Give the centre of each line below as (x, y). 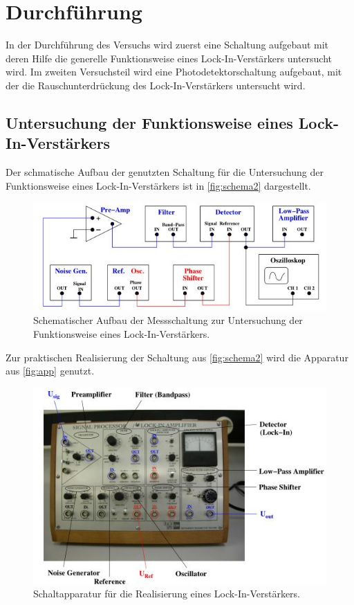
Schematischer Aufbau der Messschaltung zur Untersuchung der (168, 320)
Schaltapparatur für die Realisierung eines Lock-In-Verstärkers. (167, 594)
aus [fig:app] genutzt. (50, 371)
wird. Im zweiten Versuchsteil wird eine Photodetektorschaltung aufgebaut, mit (174, 72)
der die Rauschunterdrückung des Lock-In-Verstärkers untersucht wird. (156, 85)
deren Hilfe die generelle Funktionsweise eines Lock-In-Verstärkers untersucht (169, 58)
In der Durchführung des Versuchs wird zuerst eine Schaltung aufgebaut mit (167, 45)
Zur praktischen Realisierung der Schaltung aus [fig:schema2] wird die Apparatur (177, 357)
